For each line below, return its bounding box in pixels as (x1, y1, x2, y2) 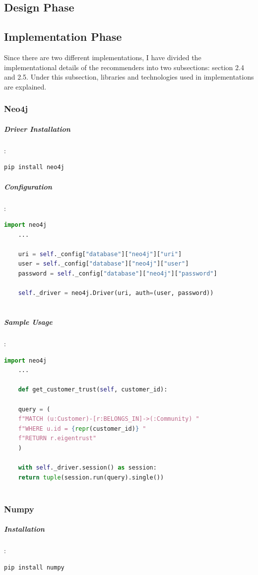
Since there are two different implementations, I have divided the (4, 52, 201, 62)
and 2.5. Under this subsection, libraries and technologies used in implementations (4, 72, 254, 82)
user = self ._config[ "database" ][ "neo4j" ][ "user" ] (18, 260, 189, 268)
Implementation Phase (4, 29, 122, 44)
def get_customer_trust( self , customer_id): (18, 386, 168, 393)
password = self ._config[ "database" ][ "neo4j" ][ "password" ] (18, 270, 217, 278)
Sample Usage (4, 317, 53, 327)
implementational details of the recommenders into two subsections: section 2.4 (4, 62, 244, 72)
